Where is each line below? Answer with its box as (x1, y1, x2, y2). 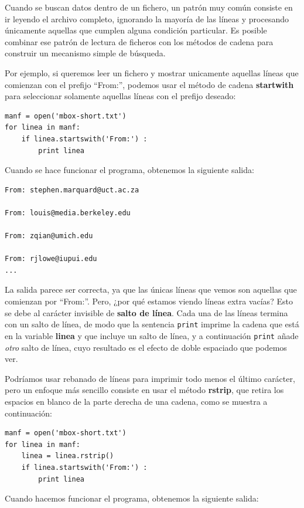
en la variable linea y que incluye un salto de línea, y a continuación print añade (5, 329, 299, 341)
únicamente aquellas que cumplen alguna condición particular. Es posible (5, 24, 267, 36)
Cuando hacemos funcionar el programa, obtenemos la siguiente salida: (5, 492, 259, 504)
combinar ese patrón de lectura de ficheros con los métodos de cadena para (5, 35, 274, 48)
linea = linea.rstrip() (21, 452, 114, 460)
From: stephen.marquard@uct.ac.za (5, 185, 139, 194)
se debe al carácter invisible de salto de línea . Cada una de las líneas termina (5, 306, 288, 319)
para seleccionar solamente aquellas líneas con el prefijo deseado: (5, 90, 236, 102)
